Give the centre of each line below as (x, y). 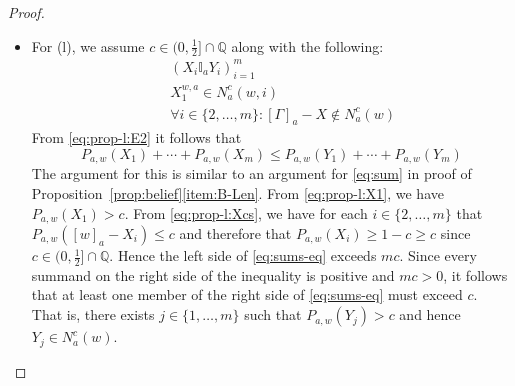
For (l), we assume (88, 45)
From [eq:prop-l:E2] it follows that (136, 137)
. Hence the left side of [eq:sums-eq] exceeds (243, 255)
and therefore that (235, 233)
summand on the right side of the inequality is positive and (213, 274)
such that (273, 314)
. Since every (438, 255)
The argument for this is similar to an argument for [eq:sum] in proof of (251, 173)
